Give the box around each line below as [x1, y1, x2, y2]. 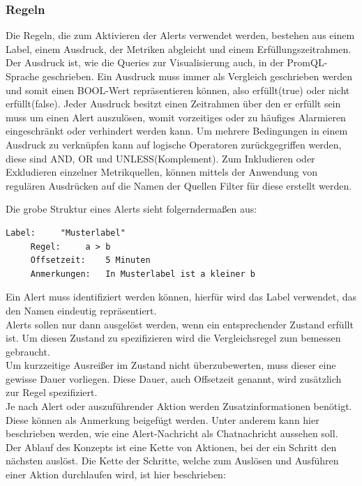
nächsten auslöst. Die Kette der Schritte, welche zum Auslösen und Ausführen [6, 453, 339, 468]
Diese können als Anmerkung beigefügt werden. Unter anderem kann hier [6, 412, 319, 427]
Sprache [6, 69, 39, 83]
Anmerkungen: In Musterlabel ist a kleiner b [30, 268, 255, 279]
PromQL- [287, 55, 328, 70]
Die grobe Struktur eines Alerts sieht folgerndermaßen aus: [6, 202, 257, 216]
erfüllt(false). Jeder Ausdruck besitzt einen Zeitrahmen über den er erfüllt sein [6, 96, 341, 111]
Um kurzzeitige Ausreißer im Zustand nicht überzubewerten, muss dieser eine [6, 358, 336, 372]
